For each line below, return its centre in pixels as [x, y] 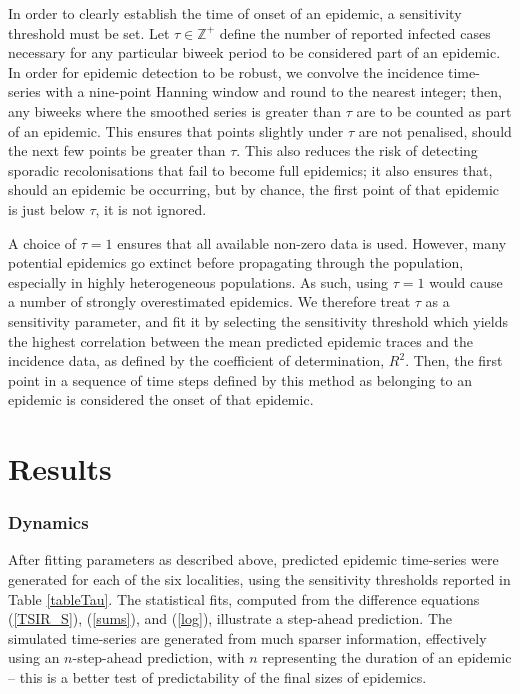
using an [34, 657]
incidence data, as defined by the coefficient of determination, [196, 360]
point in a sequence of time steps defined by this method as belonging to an [240, 379]
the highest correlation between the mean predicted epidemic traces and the [240, 340]
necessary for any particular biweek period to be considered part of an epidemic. [254, 52]
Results [60, 468]
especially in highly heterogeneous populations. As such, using [198, 281]
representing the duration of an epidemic [387, 657]
